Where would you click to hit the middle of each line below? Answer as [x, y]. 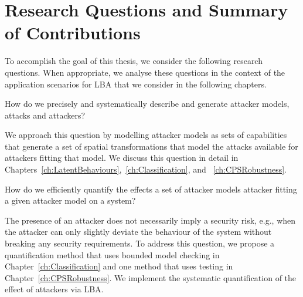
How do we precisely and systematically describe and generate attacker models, [147, 104]
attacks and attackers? [45, 115]
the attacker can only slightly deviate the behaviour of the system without [138, 232]
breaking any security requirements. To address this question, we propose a [140, 243]
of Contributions [73, 33]
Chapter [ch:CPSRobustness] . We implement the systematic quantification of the [151, 277]
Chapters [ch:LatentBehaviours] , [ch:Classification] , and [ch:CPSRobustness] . [146, 169]
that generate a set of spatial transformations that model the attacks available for [151, 146]
